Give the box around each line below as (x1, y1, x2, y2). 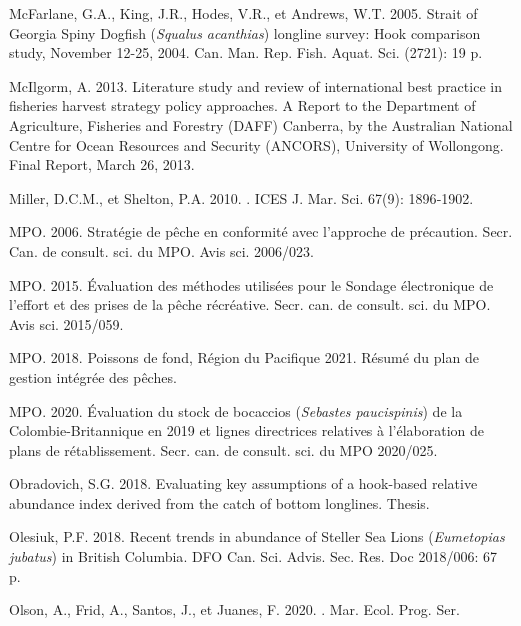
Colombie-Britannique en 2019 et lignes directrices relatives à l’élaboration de (9, 420, 485, 441)
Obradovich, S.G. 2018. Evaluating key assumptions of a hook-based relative (9, 473, 478, 494)
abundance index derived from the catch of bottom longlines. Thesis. (9, 492, 430, 513)
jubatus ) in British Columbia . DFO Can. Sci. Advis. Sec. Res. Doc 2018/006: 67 (9, 546, 497, 567)
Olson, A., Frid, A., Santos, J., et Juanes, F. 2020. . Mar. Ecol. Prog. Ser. (9, 599, 460, 620)
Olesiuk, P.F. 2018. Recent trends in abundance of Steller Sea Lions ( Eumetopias (9, 526, 505, 547)
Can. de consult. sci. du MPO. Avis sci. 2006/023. (9, 240, 315, 261)
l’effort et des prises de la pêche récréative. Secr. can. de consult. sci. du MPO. (9, 294, 491, 315)
